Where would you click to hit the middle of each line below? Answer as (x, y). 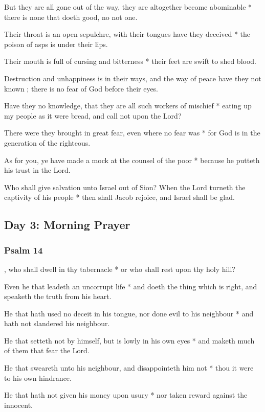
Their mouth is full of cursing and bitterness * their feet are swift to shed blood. (130, 61)
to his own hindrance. (38, 377)
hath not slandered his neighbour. (57, 323)
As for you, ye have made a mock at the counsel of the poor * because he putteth (132, 160)
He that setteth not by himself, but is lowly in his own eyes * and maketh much (129, 340)
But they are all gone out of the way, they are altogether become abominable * (128, 7)
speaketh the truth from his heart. (58, 296)
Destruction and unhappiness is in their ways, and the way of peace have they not (133, 78)
